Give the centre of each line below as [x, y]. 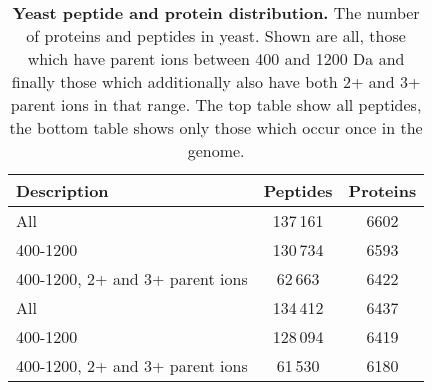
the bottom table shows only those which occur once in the [216, 127]
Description [62, 190]
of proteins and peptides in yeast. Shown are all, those [216, 35]
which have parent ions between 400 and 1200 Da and [216, 58]
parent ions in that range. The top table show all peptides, [216, 104]
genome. [216, 150]
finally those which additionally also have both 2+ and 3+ [216, 81]
